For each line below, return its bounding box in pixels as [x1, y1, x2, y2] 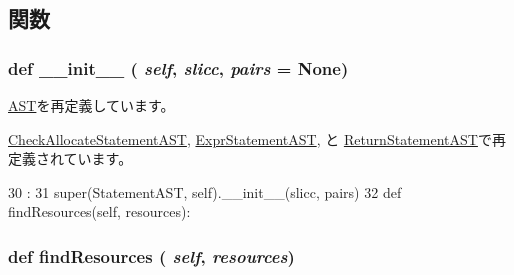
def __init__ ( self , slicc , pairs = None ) [8, 55, 349, 80]
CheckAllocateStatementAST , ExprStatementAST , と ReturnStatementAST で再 [8, 128, 506, 149]
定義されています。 [8, 148, 133, 169]
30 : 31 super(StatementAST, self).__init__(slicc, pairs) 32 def [8, 181, 402, 202]
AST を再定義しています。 [8, 95, 175, 115]
